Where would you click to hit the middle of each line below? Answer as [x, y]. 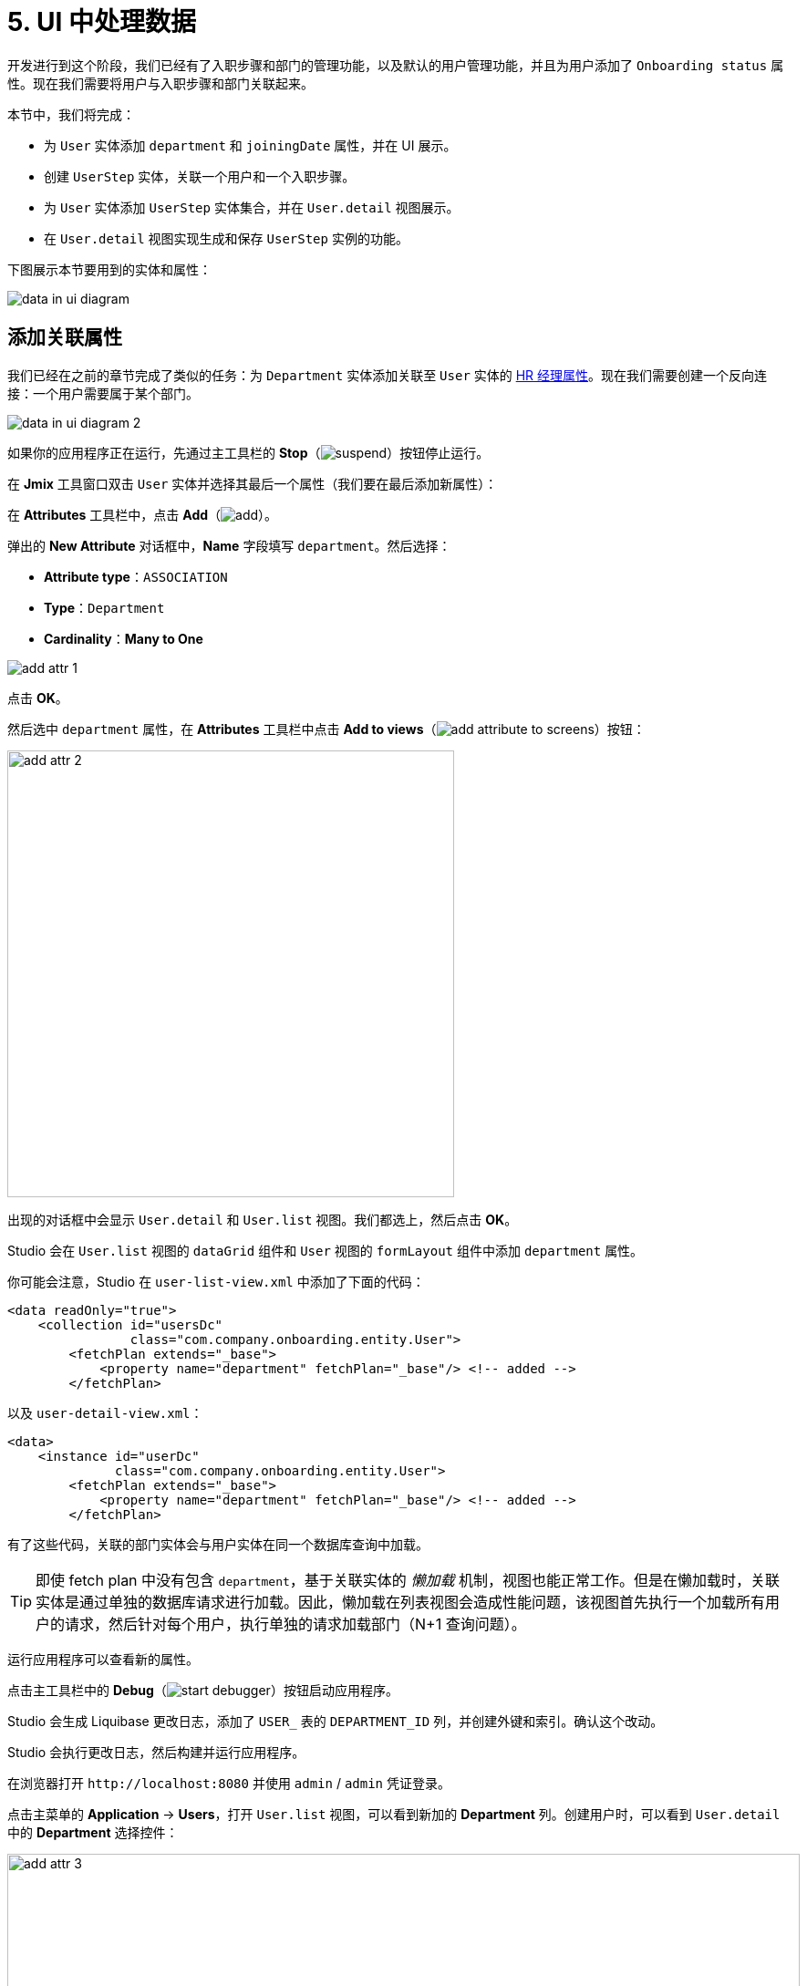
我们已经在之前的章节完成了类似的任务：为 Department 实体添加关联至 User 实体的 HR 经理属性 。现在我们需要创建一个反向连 [388, 375]
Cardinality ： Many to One [124, 638]
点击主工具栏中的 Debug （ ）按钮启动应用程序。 [203, 1690]
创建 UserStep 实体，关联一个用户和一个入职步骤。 [200, 176]
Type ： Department [104, 607]
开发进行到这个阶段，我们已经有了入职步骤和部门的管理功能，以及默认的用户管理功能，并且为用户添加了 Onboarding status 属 [396, 65]
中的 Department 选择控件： [93, 1832]
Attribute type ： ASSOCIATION [136, 576]
